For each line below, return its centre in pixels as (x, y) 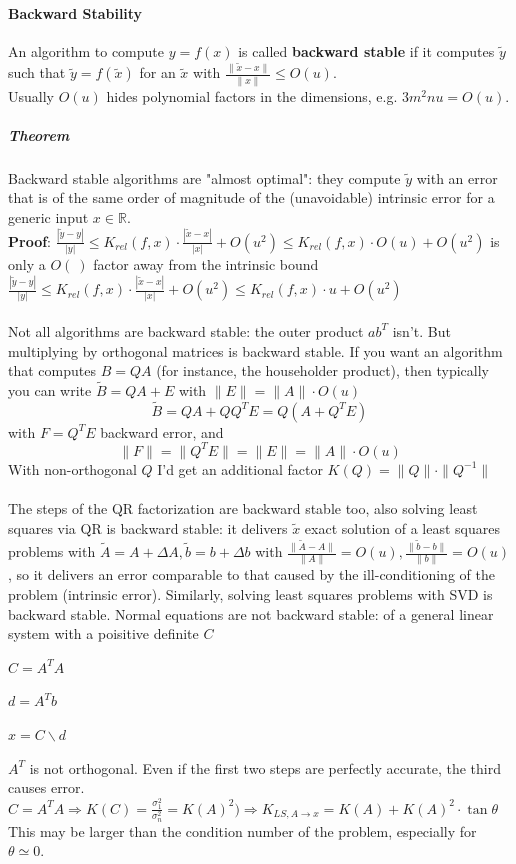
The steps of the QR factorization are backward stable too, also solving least (243, 508)
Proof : (30, 240)
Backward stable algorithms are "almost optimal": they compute (204, 177)
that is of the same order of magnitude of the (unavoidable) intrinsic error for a (251, 197)
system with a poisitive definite (103, 633)
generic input (48, 216)
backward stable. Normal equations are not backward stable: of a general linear (251, 613)
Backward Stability (75, 12)
